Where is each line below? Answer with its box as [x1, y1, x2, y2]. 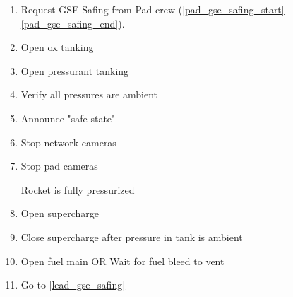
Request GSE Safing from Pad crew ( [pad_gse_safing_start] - [20, 2, 288, 16]
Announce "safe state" [20, 110, 116, 125]
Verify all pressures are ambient [20, 87, 158, 102]
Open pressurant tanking [20, 63, 129, 78]
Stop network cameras [20, 134, 116, 149]
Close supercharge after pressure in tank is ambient [20, 229, 243, 244]
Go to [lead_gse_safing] [20, 277, 126, 292]
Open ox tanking [20, 40, 94, 54]
